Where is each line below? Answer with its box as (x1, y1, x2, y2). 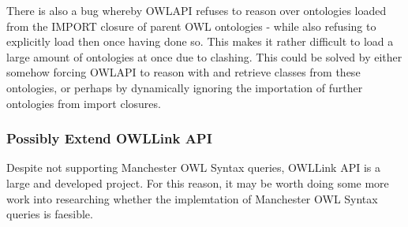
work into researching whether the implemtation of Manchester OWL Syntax (6, 190, 378, 207)
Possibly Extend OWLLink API (6, 128, 212, 148)
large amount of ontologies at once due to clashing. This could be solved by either (6, 48, 402, 65)
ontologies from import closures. (6, 95, 161, 111)
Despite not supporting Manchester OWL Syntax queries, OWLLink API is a (6, 159, 380, 176)
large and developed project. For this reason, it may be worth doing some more (6, 174, 389, 191)
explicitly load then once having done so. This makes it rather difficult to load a (6, 33, 394, 50)
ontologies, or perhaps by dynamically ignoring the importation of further (6, 79, 363, 95)
